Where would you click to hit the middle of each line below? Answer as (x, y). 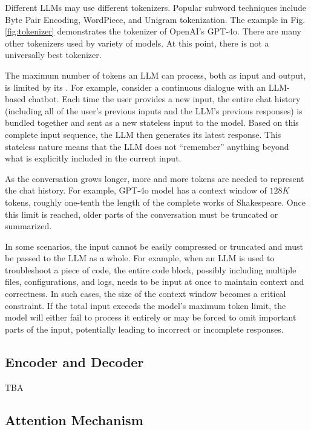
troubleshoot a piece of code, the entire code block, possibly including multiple (151, 269)
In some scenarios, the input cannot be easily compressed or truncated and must (154, 246)
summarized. (28, 226)
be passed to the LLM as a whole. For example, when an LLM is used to (140, 258)
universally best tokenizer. (53, 55)
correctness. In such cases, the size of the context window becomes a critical (146, 294)
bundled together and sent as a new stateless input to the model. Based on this (152, 122)
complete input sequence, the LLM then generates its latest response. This (143, 134)
